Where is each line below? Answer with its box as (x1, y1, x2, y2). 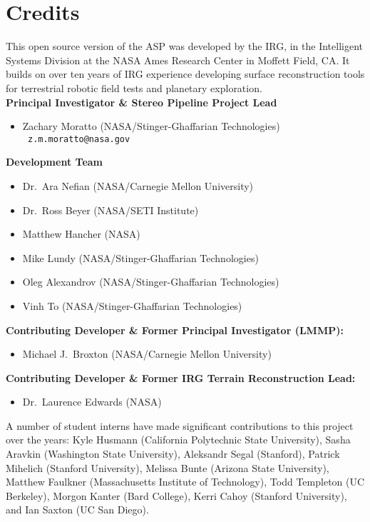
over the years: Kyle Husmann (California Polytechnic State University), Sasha (6, 432, 351, 447)
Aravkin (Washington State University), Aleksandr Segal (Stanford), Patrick (6, 446, 340, 461)
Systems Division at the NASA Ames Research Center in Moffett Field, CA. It (6, 52, 350, 67)
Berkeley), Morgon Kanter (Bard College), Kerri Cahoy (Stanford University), (6, 488, 347, 503)
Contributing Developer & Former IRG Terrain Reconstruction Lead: (6, 370, 356, 385)
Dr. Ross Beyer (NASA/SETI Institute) (22, 202, 199, 217)
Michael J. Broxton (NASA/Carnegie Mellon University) (22, 346, 272, 361)
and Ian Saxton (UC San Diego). (6, 502, 149, 517)
